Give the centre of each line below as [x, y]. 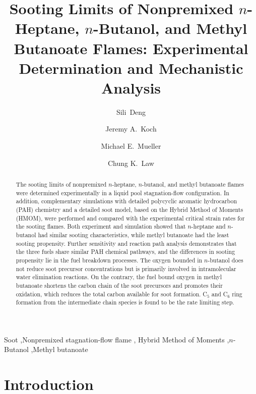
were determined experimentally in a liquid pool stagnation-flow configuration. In [122, 192]
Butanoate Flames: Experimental [131, 48]
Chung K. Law [131, 163]
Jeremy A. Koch [131, 129]
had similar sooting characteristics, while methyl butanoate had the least [134, 234]
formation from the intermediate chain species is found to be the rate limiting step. [125, 302]
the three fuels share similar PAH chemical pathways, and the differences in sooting [125, 252]
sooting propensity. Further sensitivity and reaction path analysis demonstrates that [126, 243]
